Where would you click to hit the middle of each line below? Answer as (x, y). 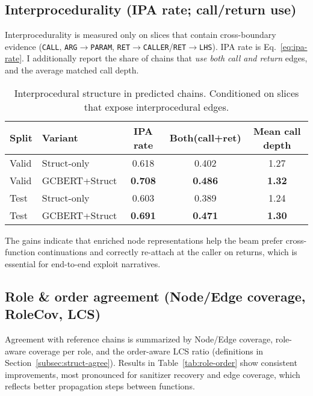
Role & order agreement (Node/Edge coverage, (155, 296)
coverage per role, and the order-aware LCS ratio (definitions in (146, 351)
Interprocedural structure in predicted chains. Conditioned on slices (156, 93)
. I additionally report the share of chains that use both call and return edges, (165, 58)
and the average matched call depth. (72, 70)
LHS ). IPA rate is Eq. (238, 46)
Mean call (277, 131)
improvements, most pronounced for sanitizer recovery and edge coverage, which (153, 374)
